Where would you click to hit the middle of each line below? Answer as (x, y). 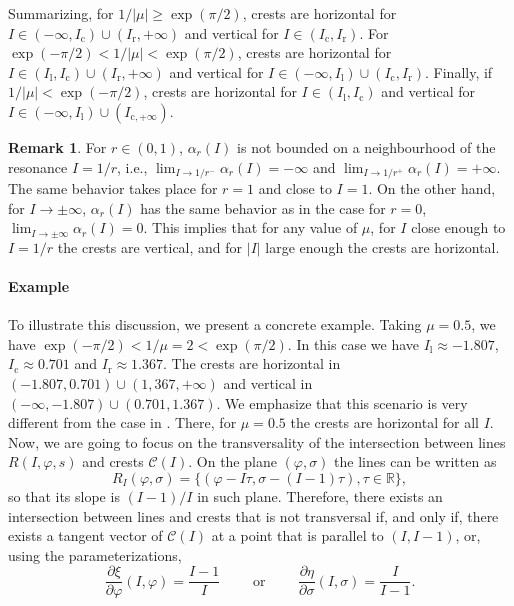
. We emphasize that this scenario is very (342, 402)
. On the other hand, (432, 188)
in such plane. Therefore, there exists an (320, 495)
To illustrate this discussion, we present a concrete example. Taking (215, 324)
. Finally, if (459, 71)
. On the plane (232, 461)
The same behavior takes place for (113, 188)
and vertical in (268, 382)
